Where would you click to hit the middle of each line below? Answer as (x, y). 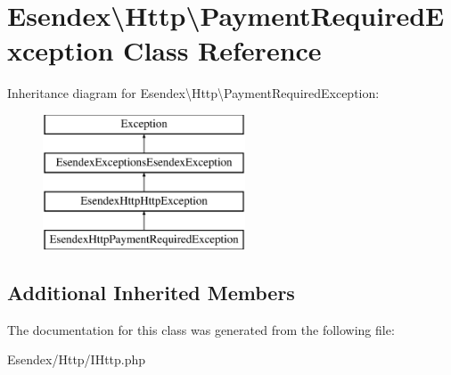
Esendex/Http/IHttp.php (77, 359)
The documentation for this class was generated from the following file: (201, 329)
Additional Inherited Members (151, 293)
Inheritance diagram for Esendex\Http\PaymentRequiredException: (193, 93)
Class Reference (222, 50)
